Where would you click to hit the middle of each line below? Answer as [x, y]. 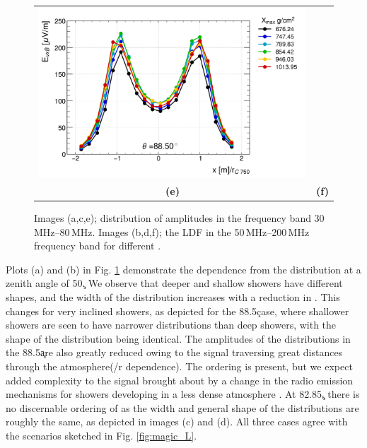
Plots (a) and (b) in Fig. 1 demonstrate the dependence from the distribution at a [183, 269]
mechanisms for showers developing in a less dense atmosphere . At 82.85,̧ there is [183, 394]
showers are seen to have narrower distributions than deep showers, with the [171, 325]
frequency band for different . [98, 246]
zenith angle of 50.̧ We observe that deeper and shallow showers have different [174, 283]
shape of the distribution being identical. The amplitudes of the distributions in [178, 338]
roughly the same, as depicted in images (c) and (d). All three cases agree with [177, 422]
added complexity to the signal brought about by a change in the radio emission [180, 380]
